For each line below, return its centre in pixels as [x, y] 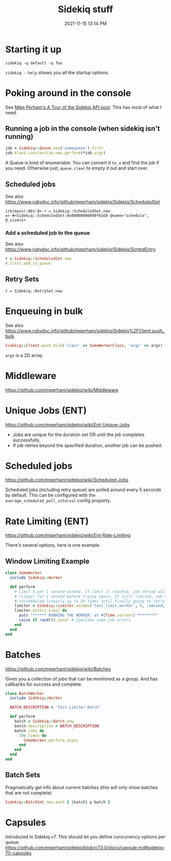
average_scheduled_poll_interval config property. [58, 501]
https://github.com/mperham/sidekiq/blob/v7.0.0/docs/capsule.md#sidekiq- [85, 847]
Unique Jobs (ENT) [46, 410]
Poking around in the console [68, 93]
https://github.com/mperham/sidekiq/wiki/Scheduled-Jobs [67, 480]
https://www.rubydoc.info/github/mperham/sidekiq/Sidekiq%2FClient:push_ [85, 331]
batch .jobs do [29, 731]
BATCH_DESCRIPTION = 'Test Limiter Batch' [55, 707]
